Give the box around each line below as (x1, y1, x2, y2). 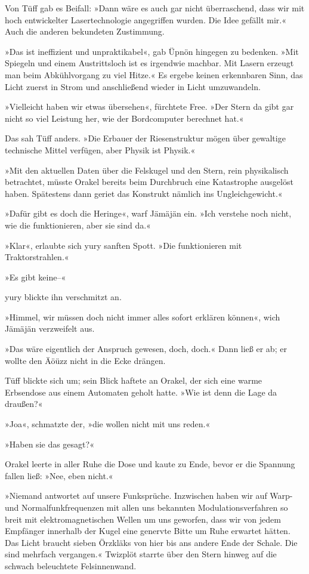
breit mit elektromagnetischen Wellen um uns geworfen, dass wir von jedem (5, 513, 281, 525)
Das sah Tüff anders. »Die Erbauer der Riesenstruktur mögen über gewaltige (5, 132, 286, 144)
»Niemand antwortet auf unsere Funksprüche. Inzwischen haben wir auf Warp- (5, 489, 293, 502)
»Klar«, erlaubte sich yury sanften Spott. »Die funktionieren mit (5, 239, 242, 251)
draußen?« (5, 397, 43, 410)
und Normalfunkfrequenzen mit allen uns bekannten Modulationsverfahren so (5, 501, 288, 513)
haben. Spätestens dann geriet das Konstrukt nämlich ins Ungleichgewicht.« (5, 187, 283, 199)
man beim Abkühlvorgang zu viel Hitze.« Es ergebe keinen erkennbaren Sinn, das (5, 68, 303, 81)
